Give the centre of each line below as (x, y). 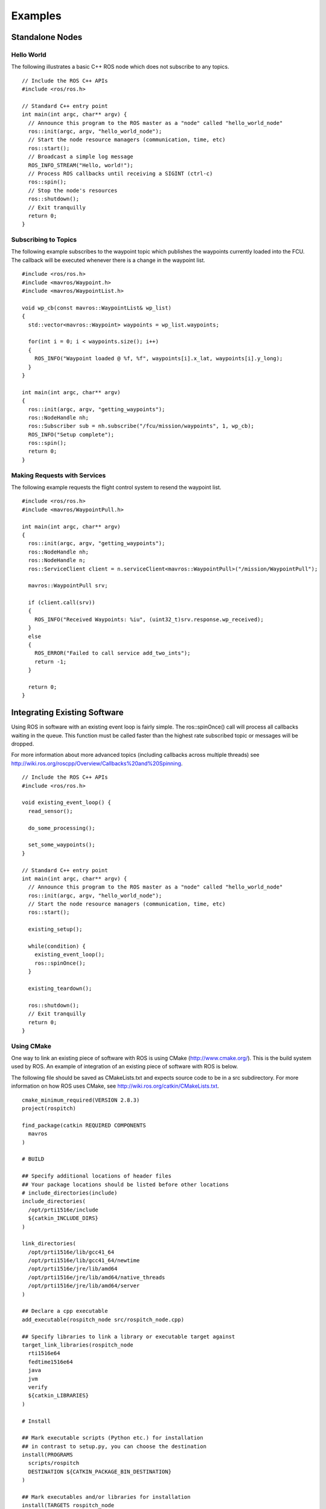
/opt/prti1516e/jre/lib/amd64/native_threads (97, 1277)
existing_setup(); (55, 929)
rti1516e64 (44, 1353)
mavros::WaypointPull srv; (68, 586)
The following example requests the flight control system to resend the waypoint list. (116, 487)
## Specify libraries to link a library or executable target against (129, 1336)
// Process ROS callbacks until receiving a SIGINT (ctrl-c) (120, 174)
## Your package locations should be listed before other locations (125, 1184)
